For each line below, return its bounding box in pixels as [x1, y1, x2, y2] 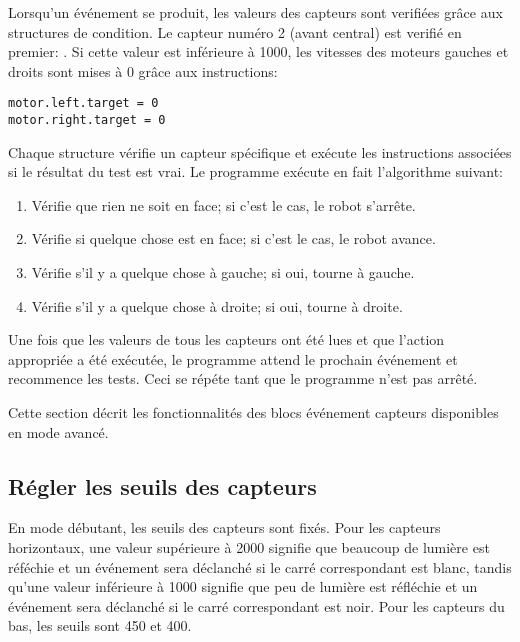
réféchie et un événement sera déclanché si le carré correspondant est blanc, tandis [8, 556, 512, 577]
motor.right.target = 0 [8, 113, 166, 128]
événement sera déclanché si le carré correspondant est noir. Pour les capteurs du [8, 595, 505, 616]
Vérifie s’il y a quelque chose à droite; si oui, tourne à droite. [31, 295, 403, 316]
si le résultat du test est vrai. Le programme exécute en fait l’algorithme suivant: [8, 161, 504, 182]
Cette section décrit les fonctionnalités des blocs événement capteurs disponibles [8, 402, 499, 423]
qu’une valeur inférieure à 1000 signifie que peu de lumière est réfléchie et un [8, 576, 478, 597]
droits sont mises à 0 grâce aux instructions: [8, 60, 278, 81]
